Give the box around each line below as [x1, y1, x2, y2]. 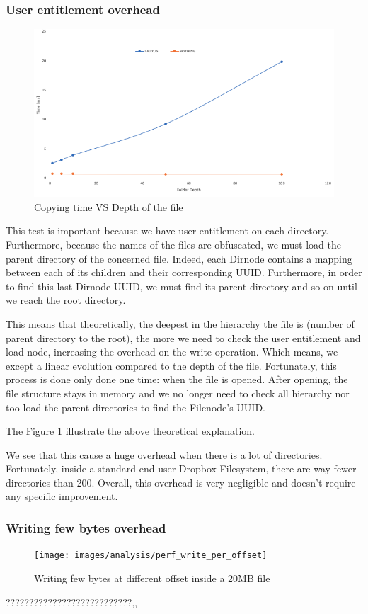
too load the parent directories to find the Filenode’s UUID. [6, 399, 266, 414]
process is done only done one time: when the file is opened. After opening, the [6, 372, 348, 387]
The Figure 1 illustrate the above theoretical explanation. [6, 423, 255, 438]
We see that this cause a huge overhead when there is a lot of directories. [6, 447, 323, 462]
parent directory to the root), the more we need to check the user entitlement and [6, 330, 361, 345]
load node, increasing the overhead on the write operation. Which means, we [6, 344, 338, 359]
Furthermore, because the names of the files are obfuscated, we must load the [6, 237, 341, 251]
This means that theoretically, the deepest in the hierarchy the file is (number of [6, 316, 355, 331]
